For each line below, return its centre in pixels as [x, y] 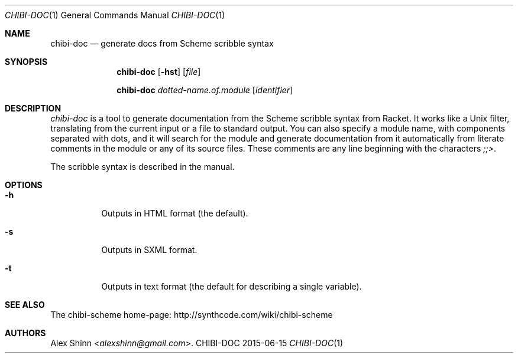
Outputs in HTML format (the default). [175, 213]
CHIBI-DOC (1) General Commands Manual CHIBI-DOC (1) [115, 15]
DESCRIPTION [33, 108]
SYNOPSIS [26, 62]
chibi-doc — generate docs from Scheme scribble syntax [162, 43]
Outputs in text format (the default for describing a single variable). [232, 286]
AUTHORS [25, 333]
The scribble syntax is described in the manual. [143, 167]
